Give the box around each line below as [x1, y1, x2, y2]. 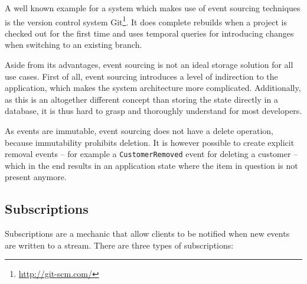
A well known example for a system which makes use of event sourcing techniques [5, 2, 301, 14]
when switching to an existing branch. [5, 38, 142, 51]
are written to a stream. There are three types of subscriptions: [5, 239, 234, 251]
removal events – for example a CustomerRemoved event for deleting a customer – [5, 148, 298, 160]
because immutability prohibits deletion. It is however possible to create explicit [5, 136, 295, 148]
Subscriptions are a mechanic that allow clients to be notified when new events [5, 227, 290, 240]
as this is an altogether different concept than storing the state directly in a [5, 93, 278, 105]
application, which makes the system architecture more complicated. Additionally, [5, 81, 301, 94]
